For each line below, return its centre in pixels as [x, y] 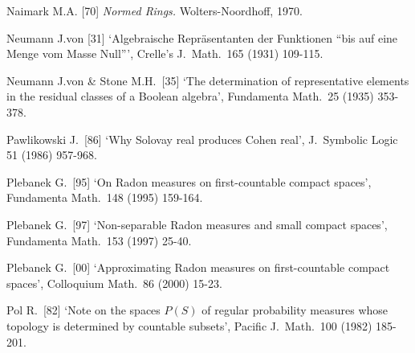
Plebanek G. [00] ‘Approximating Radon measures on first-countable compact [198, 267]
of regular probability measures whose [295, 310]
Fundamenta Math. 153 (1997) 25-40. [99, 240]
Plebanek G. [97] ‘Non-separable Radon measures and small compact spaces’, [197, 224]
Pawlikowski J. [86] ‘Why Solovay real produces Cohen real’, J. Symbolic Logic [202, 139]
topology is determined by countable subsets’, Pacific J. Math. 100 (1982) [189, 325]
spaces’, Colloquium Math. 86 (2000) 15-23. [114, 283]
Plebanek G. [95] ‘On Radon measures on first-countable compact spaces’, [189, 181]
